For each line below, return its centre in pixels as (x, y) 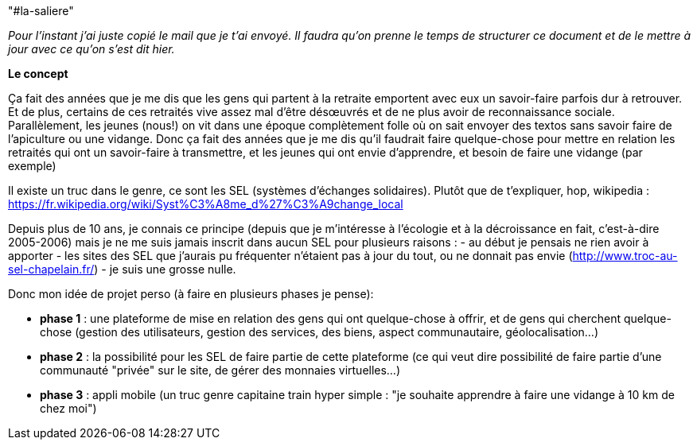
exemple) (32, 166)
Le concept (38, 74)
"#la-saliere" (41, 11)
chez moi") (68, 408)
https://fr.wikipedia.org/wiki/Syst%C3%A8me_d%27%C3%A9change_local (206, 204)
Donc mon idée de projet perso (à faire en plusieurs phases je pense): (191, 294)
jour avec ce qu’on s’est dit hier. (92, 49)
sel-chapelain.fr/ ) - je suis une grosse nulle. (122, 269)
